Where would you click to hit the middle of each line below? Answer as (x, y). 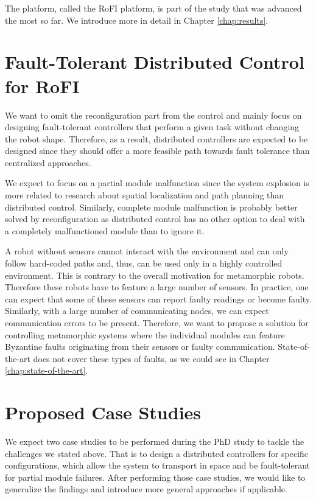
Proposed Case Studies (103, 412)
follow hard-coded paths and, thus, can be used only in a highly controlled (144, 263)
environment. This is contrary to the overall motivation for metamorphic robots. (155, 275)
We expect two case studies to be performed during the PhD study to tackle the (155, 441)
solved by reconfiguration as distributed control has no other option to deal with (155, 219)
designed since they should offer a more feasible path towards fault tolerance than (157, 151)
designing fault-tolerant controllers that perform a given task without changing (152, 127)
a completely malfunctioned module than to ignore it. (105, 230)
